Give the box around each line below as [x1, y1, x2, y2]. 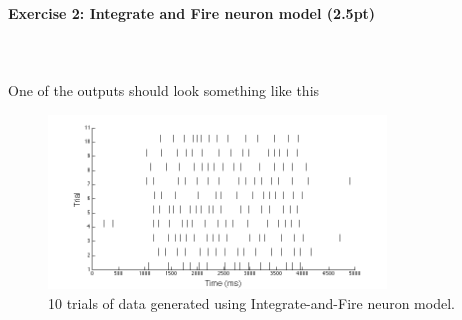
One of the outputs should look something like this [8, 79, 320, 100]
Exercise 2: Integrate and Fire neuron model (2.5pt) [8, 2, 376, 23]
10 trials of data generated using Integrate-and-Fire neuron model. [48, 292, 455, 313]
